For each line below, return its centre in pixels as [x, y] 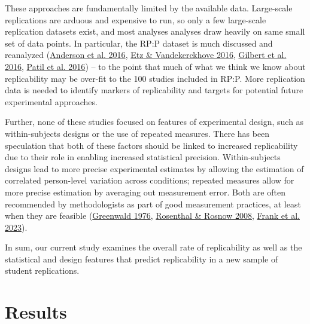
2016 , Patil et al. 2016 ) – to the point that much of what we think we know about [155, 66]
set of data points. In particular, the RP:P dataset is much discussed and [139, 43]
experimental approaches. [51, 101]
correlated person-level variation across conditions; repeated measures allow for [150, 180]
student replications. [42, 270]
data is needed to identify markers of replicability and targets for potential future [154, 90]
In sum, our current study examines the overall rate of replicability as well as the [154, 247]
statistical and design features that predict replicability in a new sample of [142, 259]
